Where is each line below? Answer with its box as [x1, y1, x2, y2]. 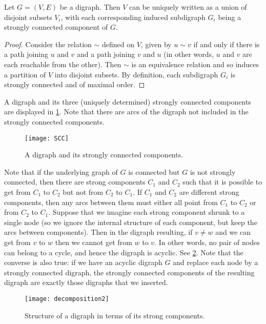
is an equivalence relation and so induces [131, 58, 259, 69]
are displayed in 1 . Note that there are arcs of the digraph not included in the [4, 106, 249, 117]
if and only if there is [193, 38, 260, 49]
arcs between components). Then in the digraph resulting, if [4, 227, 193, 237]
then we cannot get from [55, 236, 132, 247]
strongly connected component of [4, 22, 108, 32]
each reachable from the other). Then [4, 58, 121, 69]
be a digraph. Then [59, 2, 120, 12]
